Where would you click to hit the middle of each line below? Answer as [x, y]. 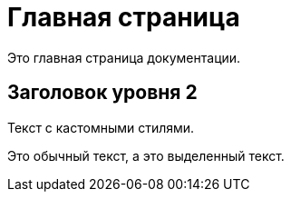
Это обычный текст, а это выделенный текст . [146, 155]
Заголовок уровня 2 [102, 93]
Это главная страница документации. [124, 57]
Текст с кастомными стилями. [101, 127]
